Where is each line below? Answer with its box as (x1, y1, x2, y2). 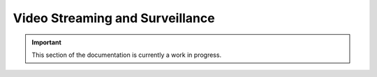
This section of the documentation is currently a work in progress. (31, 51, 222, 59)
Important (31, 38, 62, 46)
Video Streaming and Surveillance (13, 10, 216, 26)
